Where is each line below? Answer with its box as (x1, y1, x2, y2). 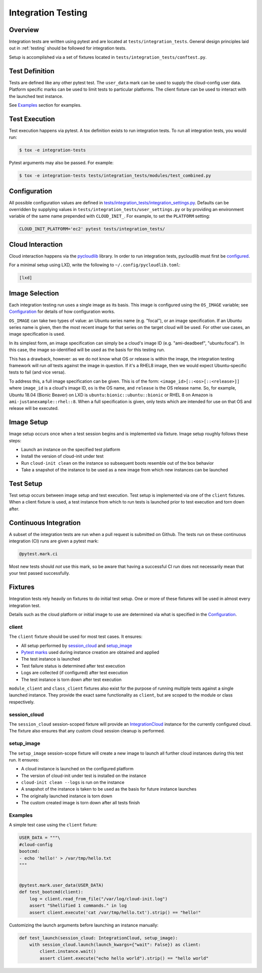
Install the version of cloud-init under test (21, 454, 104, 459)
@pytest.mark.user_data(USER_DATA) (19, 883, 104, 888)
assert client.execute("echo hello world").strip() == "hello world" (39, 956, 209, 961)
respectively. (9, 699, 35, 705)
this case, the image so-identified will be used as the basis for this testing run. (9, 347, 165, 353)
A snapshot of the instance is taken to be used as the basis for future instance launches (21, 786, 196, 792)
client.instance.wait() (39, 949, 97, 954)
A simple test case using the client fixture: (9, 822, 98, 828)
